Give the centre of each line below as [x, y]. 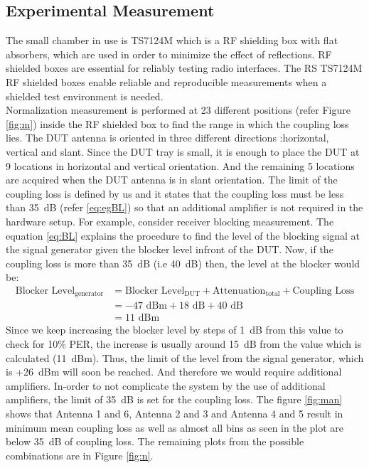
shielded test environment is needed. [85, 96]
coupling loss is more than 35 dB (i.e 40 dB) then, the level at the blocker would [183, 263]
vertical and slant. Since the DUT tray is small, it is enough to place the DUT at [183, 151]
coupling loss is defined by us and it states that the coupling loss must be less [175, 193]
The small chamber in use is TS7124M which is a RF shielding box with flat [172, 40]
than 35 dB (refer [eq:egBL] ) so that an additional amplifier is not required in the [184, 207]
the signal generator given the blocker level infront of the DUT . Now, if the [170, 249]
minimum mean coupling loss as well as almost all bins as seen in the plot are [175, 427]
